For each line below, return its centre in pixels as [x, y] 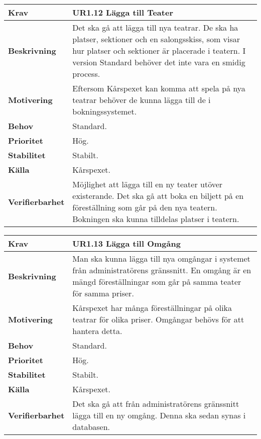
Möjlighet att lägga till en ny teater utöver [148, 184]
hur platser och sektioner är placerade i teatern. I [159, 50]
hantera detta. [97, 331]
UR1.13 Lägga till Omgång [126, 243]
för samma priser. [103, 293]
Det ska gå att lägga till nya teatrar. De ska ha [155, 27]
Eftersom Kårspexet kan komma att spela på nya [159, 88]
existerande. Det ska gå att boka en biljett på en [158, 196]
